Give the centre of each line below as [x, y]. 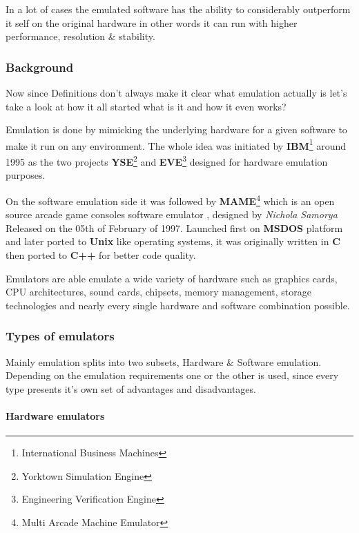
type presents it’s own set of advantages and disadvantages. [131, 388]
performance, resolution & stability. [80, 36]
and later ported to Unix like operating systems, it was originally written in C [173, 241]
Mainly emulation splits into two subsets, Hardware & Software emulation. [164, 361]
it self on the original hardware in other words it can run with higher [152, 22]
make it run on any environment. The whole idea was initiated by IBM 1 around [176, 144]
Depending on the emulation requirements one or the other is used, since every [172, 375]
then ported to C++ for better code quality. [101, 254]
